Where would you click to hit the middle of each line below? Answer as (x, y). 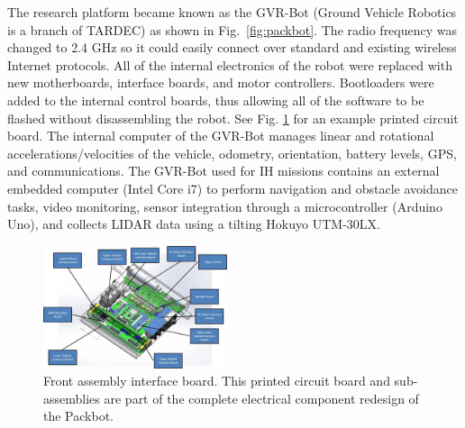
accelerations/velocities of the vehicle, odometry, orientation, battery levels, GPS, (232, 153)
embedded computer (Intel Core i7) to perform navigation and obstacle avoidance (232, 188)
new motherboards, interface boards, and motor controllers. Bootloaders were (221, 82)
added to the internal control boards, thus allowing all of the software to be (216, 100)
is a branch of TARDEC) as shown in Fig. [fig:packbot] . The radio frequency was (232, 29)
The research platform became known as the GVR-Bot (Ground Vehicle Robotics (232, 12)
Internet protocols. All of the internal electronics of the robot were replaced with (230, 64)
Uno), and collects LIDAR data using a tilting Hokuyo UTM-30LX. (194, 224)
